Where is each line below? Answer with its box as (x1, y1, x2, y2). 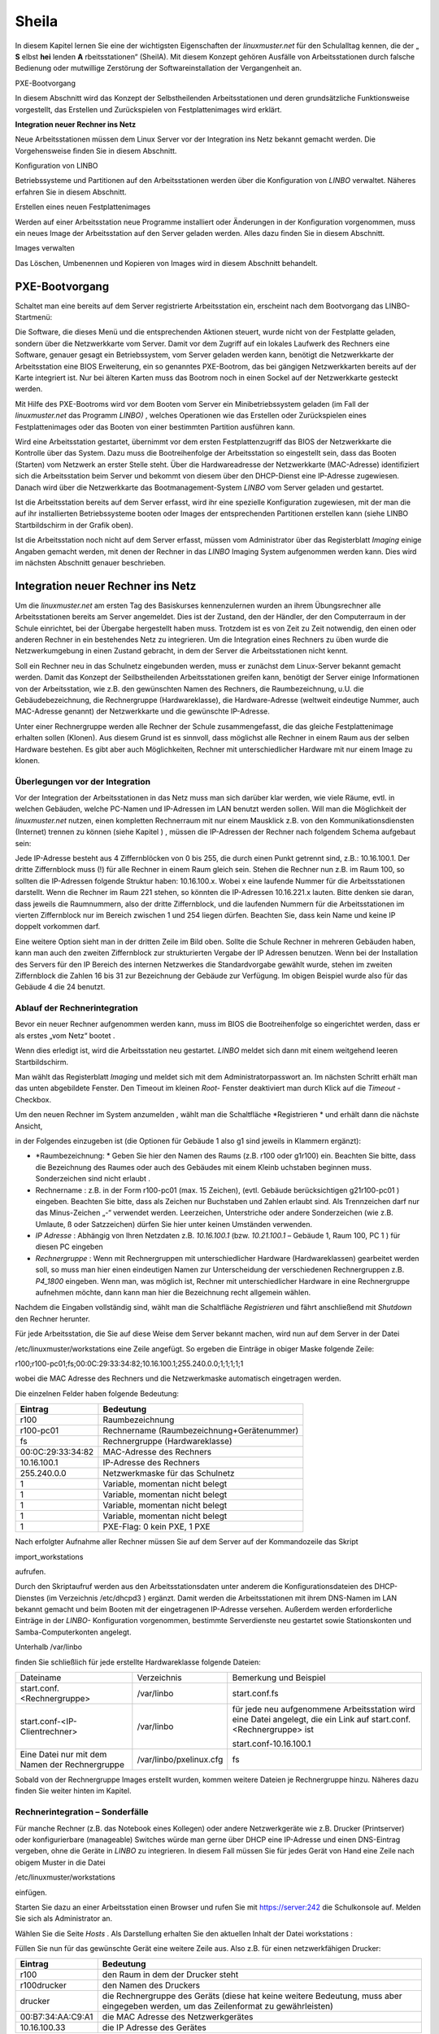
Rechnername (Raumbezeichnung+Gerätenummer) (102, 1425, 299, 1436)
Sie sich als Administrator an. (15, 1914, 113, 1923)
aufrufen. (15, 1566, 46, 1576)
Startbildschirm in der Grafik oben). (15, 520, 134, 530)
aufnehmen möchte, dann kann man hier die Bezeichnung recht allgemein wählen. (35, 1288, 311, 1298)
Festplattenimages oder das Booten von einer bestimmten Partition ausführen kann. (15, 421, 296, 431)
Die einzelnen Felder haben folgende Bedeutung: (15, 1388, 179, 1399)
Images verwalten (15, 243, 75, 253)
